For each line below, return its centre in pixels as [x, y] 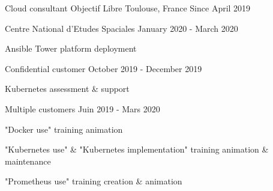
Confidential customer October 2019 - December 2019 [103, 68]
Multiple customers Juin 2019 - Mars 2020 [82, 108]
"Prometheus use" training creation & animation [94, 181]
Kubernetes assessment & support [67, 89]
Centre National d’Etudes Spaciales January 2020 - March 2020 [121, 28]
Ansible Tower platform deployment [71, 48]
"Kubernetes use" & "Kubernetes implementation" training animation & [137, 149]
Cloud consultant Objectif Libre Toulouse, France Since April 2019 [128, 8]
